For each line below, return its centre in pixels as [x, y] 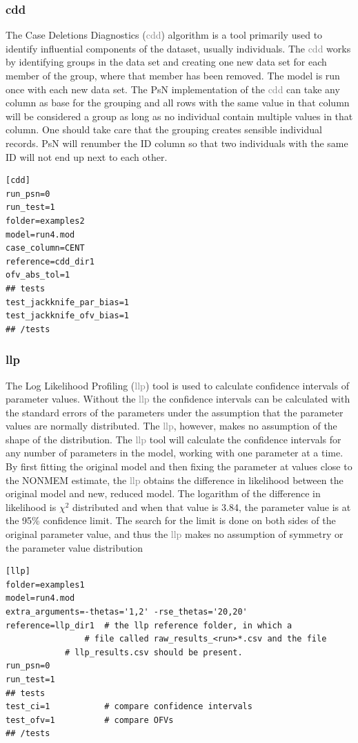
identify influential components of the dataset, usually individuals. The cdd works [178, 48]
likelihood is [31, 506]
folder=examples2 [45, 221]
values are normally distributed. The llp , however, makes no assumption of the [171, 426]
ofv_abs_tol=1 [38, 275]
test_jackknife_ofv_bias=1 [67, 316]
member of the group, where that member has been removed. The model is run [173, 75]
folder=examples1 [45, 585]
